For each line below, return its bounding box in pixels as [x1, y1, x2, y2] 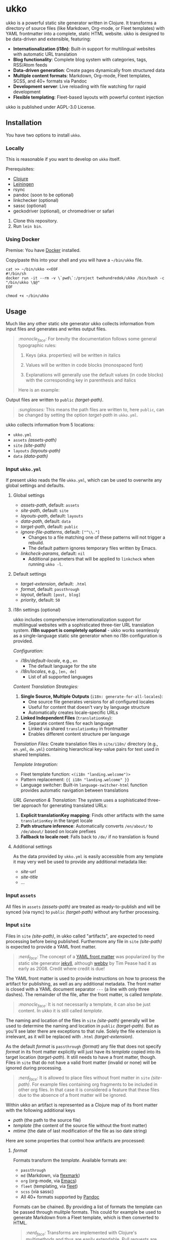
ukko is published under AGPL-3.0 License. [6, 104, 96, 110]
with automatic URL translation [13, 51, 77, 57]
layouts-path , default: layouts [20, 513, 83, 519]
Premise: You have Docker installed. [6, 247, 81, 253]
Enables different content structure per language [28, 731, 130, 737]
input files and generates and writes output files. [6, 326, 107, 332]
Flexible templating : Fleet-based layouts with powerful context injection [13, 94, 164, 100]
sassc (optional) [13, 203, 47, 209]
